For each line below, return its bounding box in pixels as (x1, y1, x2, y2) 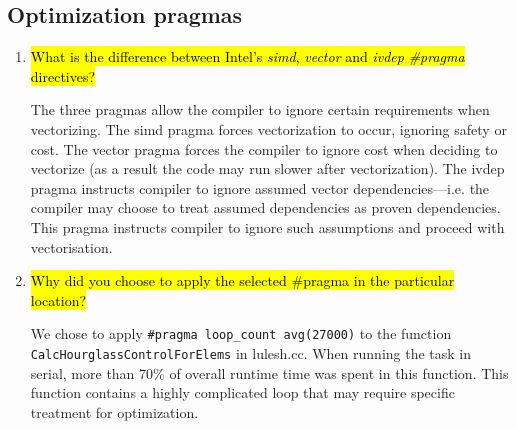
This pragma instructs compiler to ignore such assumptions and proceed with (30, 216, 505, 237)
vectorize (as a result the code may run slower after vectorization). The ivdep (30, 158, 505, 179)
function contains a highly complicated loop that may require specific (30, 382, 455, 403)
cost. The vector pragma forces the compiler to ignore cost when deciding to (30, 138, 498, 159)
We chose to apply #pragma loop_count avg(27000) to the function (30, 323, 452, 344)
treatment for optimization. (30, 401, 199, 422)
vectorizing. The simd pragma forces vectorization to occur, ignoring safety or (30, 118, 507, 139)
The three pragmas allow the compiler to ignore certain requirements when (30, 99, 490, 120)
